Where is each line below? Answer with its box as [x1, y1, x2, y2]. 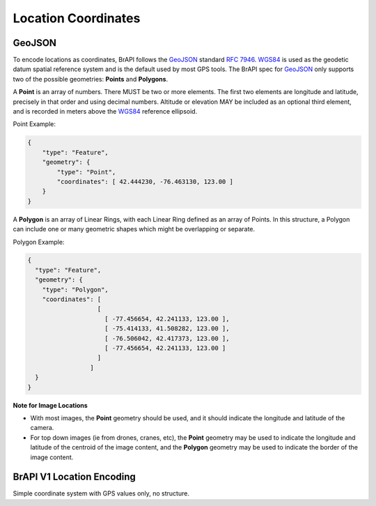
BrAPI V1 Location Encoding [13, 471, 136, 483]
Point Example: [13, 120, 56, 128]
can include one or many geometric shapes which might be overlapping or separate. [13, 225, 256, 233]
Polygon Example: [13, 238, 65, 246]
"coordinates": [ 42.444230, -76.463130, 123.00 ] [56, 178, 233, 185]
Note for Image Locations [13, 401, 88, 409]
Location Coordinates [13, 10, 141, 26]
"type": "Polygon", [42, 286, 109, 293]
